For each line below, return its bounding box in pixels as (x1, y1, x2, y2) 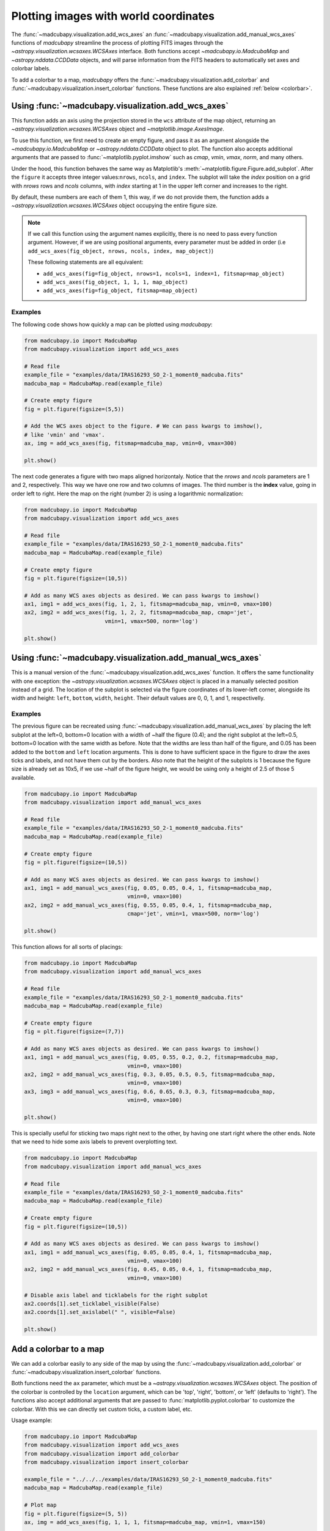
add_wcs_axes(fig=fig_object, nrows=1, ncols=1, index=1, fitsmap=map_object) (43, 270, 285, 277)
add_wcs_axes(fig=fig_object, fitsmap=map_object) (43, 287, 198, 294)
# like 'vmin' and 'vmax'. (24, 431, 105, 438)
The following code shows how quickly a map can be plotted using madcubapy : (11, 320, 213, 328)
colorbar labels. (11, 65, 51, 72)
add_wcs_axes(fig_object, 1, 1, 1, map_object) (43, 279, 189, 286)
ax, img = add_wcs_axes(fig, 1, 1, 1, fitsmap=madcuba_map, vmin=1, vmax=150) (24, 1519, 266, 1525)
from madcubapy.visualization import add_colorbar (24, 1450, 180, 1457)
